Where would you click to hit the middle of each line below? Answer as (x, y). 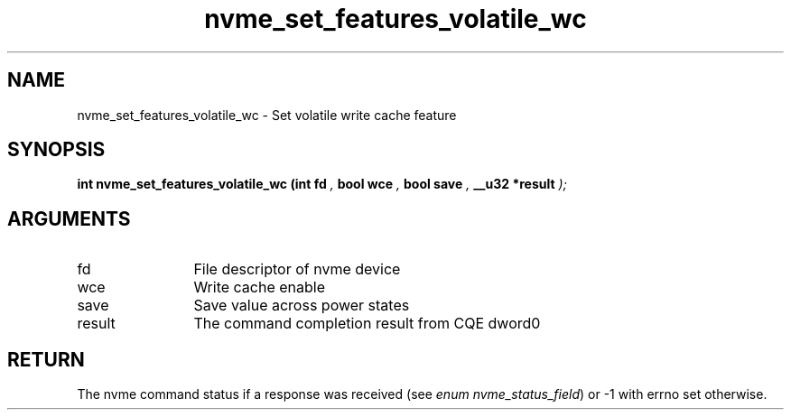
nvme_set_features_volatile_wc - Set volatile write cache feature (267, 115)
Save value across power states (302, 306)
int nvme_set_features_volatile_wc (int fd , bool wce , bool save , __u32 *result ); (322, 184)
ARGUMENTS (69, 218)
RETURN (46, 359)
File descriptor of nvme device (297, 269)
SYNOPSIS (56, 150)
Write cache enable (260, 287)
